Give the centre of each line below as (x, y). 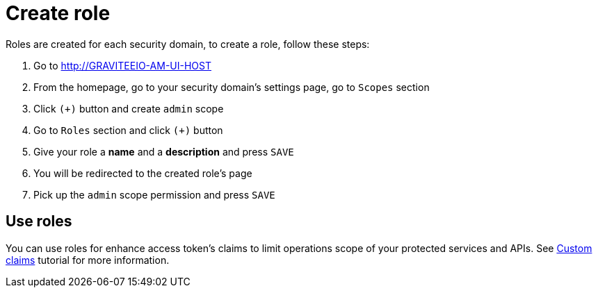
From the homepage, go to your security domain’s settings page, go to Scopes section (232, 87)
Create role (58, 13)
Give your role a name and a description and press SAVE (164, 151)
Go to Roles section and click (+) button (128, 130)
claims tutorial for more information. (88, 260)
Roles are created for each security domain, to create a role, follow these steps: (188, 44)
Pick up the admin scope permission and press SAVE (154, 194)
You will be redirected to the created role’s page (143, 173)
